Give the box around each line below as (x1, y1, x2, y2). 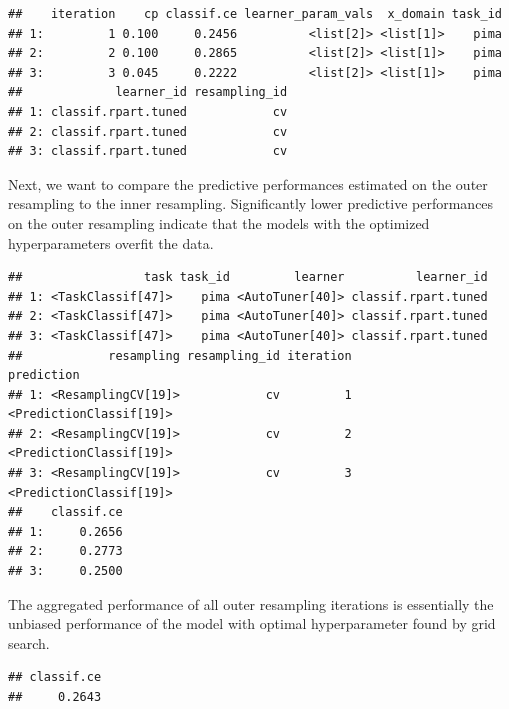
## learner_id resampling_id (8, 85, 288, 100)
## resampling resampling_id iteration (8, 348, 352, 363)
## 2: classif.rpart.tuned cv (8, 124, 288, 139)
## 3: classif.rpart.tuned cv (8, 144, 288, 159)
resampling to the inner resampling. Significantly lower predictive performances (8, 193, 494, 214)
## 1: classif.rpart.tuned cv (8, 104, 288, 119)
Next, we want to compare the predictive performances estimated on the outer (8, 173, 488, 194)
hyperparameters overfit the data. (8, 232, 214, 253)
